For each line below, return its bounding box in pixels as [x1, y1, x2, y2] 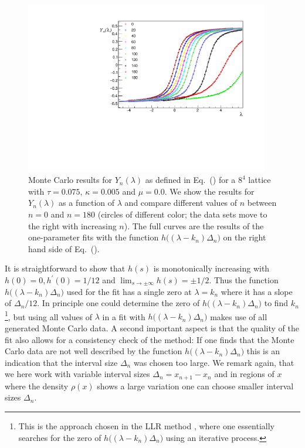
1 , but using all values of [5, 308, 93, 323]
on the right [223, 231, 266, 243]
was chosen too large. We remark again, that [133, 356, 294, 368]
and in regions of [214, 368, 274, 380]
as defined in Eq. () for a [145, 174, 236, 186]
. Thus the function [209, 274, 279, 286]
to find [264, 297, 289, 309]
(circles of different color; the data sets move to [97, 208, 267, 220]
